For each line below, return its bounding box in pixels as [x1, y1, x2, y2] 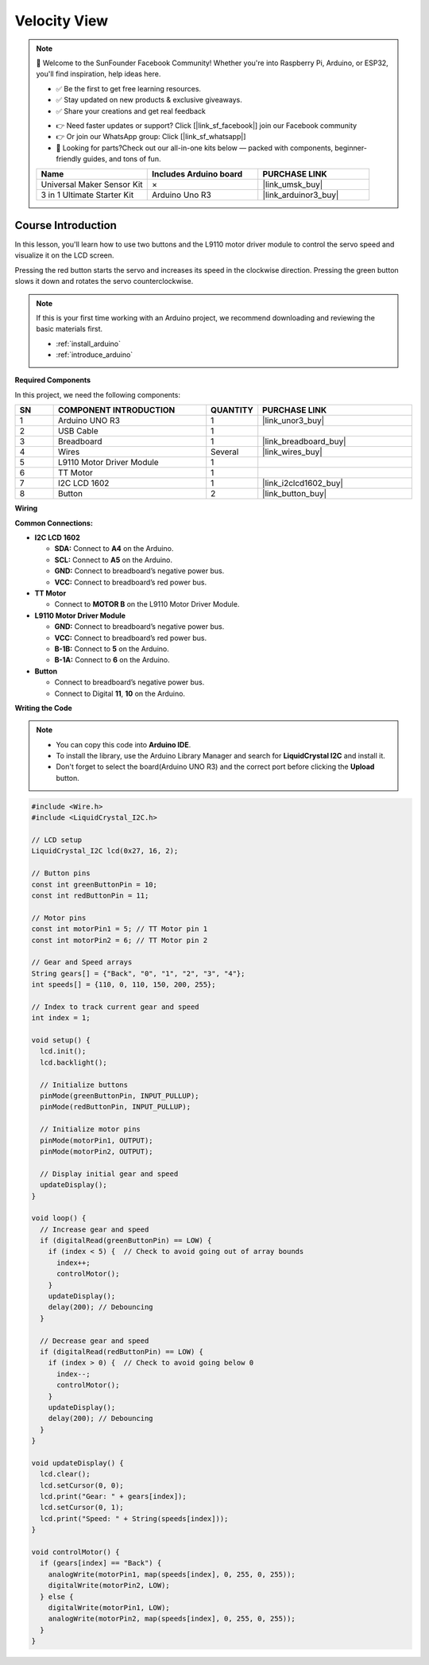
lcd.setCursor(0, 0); [40, 1481, 125, 1490]
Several [211, 446, 239, 457]
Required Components [14, 375, 91, 385]
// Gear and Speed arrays [31, 958, 133, 967]
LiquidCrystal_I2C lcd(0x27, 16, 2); [31, 847, 179, 856]
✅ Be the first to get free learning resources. [56, 83, 202, 93]
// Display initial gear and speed [40, 1169, 179, 1178]
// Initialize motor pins [40, 1125, 141, 1134]
